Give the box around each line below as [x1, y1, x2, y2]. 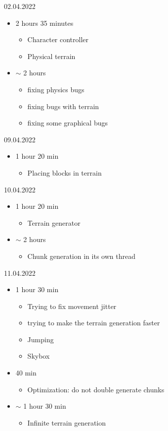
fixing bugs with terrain [27, 101, 99, 111]
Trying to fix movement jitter [27, 301, 117, 311]
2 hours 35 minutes [15, 17, 74, 28]
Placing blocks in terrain [27, 167, 102, 178]
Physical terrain [27, 51, 76, 61]
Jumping [27, 334, 54, 344]
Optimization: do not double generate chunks [27, 384, 165, 394]
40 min [15, 368, 37, 378]
